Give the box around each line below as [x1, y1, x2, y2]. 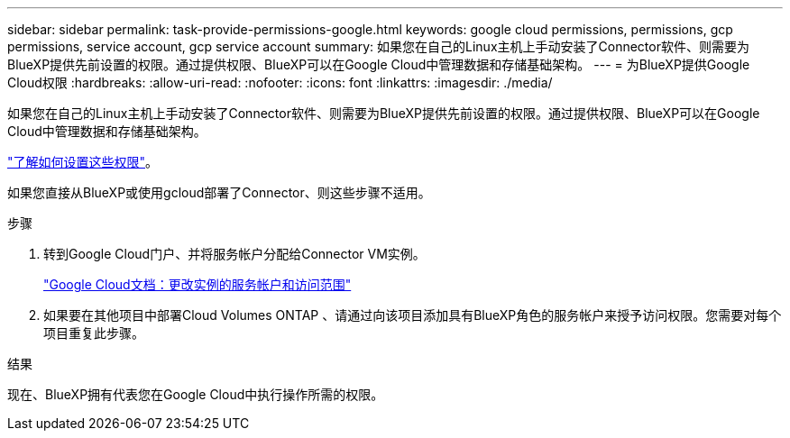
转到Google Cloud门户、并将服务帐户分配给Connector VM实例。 [43, 246, 426, 261]
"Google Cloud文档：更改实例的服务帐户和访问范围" [43, 277, 352, 292]
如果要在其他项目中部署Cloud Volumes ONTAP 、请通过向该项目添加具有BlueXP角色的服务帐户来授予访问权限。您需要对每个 [43, 307, 782, 323]
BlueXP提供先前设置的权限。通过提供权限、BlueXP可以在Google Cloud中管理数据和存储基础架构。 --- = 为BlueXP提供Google [7, 57, 750, 72]
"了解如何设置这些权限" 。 [7, 154, 159, 169]
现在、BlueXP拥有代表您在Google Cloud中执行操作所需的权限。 [7, 387, 384, 402]
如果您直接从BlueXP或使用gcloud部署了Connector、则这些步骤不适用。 [7, 185, 431, 200]
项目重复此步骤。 [43, 325, 144, 341]
